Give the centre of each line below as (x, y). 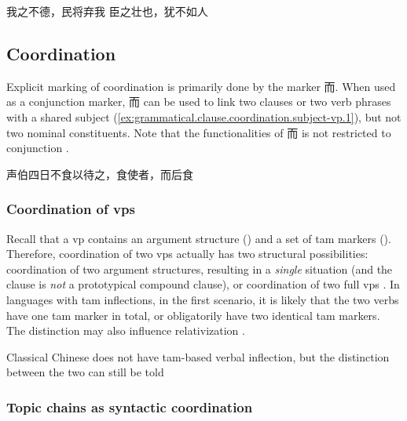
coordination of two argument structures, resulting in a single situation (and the (200, 269)
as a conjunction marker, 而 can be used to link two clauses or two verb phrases (199, 102)
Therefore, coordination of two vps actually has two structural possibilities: (187, 254)
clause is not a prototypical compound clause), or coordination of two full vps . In (203, 284)
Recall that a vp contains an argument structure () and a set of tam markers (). (199, 238)
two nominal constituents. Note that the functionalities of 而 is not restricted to (199, 132)
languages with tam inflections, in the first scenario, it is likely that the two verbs (203, 299)
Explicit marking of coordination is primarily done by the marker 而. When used (201, 86)
